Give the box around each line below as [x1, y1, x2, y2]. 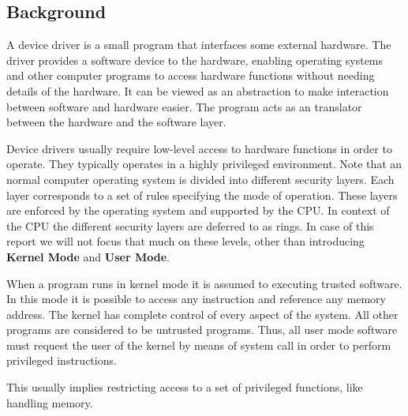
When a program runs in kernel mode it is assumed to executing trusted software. [6, 275, 402, 291]
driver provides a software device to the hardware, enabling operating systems [6, 51, 384, 68]
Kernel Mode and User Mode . [6, 248, 170, 264]
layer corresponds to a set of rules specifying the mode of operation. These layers [6, 186, 398, 203]
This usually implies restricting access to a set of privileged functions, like [6, 379, 363, 395]
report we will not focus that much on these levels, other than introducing [6, 233, 365, 249]
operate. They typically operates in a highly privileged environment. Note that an [6, 156, 402, 172]
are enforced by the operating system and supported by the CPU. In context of [6, 202, 390, 219]
